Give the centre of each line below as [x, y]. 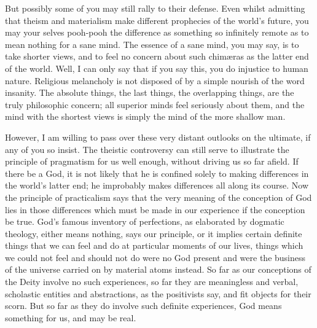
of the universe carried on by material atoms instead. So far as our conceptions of [158, 269]
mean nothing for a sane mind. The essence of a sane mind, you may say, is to [152, 44]
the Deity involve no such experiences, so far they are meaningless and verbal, [152, 282]
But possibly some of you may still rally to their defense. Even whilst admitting [155, 8]
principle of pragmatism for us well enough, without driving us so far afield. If [152, 161]
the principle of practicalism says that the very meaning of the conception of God [158, 197]
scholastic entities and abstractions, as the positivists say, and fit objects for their [158, 293]
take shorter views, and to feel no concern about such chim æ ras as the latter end [157, 56]
